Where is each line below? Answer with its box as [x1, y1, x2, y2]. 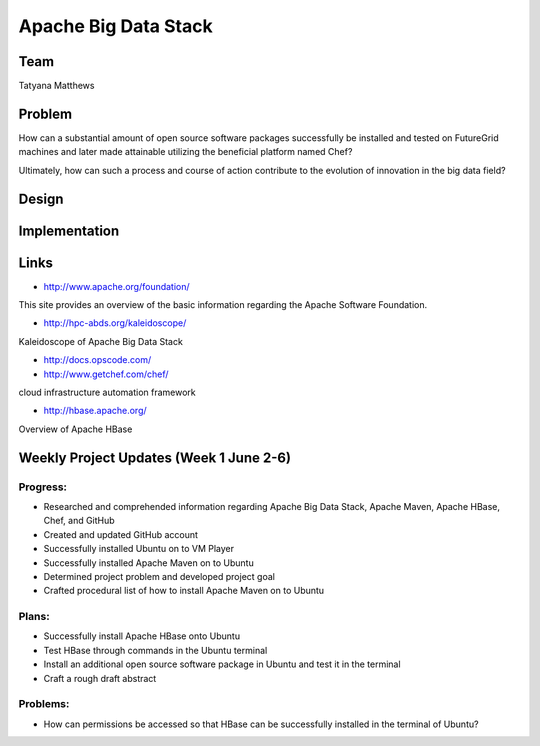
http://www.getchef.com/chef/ [43, 368, 169, 380]
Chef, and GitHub [43, 515, 115, 527]
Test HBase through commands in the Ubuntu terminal [43, 644, 268, 656]
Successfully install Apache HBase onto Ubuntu [43, 630, 240, 642]
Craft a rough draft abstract [43, 672, 157, 684]
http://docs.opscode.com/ [43, 354, 152, 366]
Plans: [18, 610, 50, 624]
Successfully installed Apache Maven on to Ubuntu [43, 556, 254, 569]
